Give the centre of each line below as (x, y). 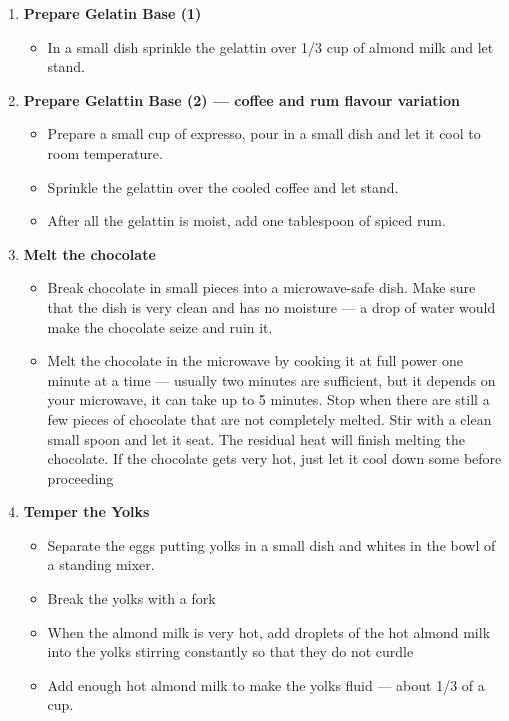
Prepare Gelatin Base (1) (112, 13)
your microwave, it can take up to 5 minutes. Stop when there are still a (268, 399)
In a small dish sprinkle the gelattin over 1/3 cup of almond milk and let (270, 46)
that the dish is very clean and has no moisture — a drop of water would (271, 306)
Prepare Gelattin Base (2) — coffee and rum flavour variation (241, 99)
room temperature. (105, 152)
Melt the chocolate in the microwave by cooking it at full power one (255, 360)
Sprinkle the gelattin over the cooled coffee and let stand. (223, 186)
